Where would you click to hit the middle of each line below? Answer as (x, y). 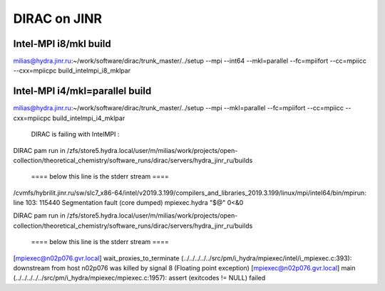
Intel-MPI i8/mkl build (62, 44)
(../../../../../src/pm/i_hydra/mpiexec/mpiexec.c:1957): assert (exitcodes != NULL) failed (139, 278)
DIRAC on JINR (58, 18)
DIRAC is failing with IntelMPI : (75, 134)
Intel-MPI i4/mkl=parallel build (82, 91)
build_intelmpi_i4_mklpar (89, 118)
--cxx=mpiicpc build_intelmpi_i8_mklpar (72, 70)
